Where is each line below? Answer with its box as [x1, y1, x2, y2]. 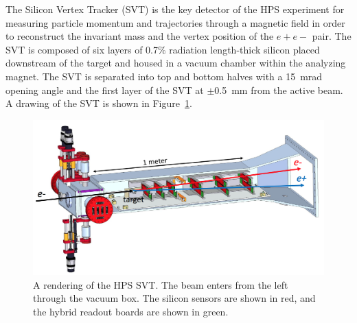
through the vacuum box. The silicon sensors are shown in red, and [33, 291, 316, 305]
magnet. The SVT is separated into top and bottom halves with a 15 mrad [5, 69, 323, 83]
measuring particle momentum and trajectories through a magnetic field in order [5, 15, 345, 29]
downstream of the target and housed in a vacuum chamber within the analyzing [5, 56, 346, 70]
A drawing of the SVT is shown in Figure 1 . [5, 96, 192, 110]
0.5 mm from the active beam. [214, 82, 343, 97]
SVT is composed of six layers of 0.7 [5, 42, 158, 56]
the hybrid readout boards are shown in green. [33, 304, 229, 319]
